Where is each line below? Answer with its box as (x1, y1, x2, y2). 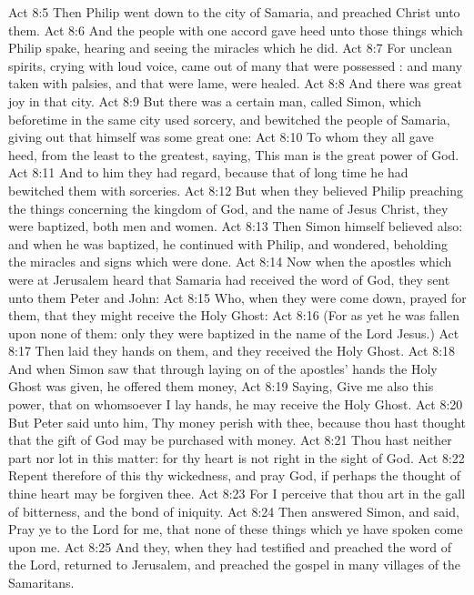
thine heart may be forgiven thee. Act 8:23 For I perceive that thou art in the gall (8, 484, 466, 503)
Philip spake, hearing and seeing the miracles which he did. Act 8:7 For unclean (8, 38, 453, 57)
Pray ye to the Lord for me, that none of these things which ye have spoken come (8, 519, 463, 539)
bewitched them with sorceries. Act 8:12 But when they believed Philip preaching (8, 180, 463, 199)
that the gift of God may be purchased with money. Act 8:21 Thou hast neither (8, 430, 452, 449)
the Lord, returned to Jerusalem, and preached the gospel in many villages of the (8, 555, 461, 574)
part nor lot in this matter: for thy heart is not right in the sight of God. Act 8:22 (8, 448, 465, 467)
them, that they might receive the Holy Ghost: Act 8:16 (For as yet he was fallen (8, 306, 459, 325)
